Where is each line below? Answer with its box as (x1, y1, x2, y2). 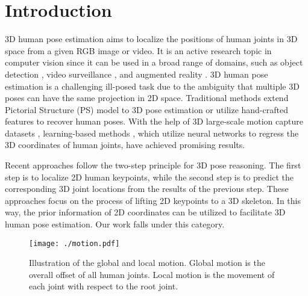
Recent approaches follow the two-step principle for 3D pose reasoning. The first (5, 159, 301, 171)
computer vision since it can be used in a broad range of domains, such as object (5, 56, 303, 69)
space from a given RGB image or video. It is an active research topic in (5, 44, 272, 57)
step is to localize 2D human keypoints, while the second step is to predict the (5, 170, 294, 183)
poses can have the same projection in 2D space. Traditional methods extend (5, 91, 289, 104)
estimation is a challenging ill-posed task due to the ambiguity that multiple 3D (5, 79, 300, 92)
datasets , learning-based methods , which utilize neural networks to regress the (5, 126, 299, 139)
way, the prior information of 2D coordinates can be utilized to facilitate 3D (5, 206, 286, 218)
